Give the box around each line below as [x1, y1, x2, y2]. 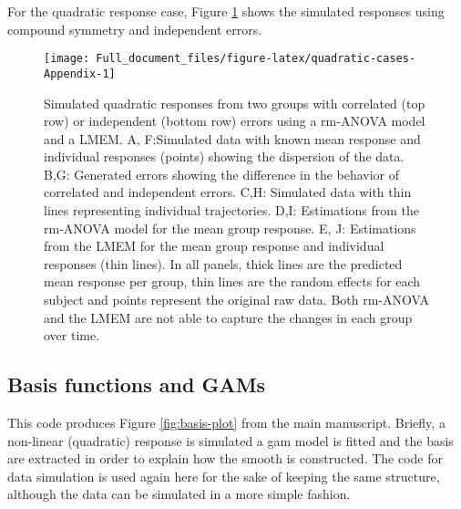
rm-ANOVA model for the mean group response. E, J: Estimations [44, 218, 416, 237]
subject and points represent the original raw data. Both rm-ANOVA [44, 290, 429, 309]
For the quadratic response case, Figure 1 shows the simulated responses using [7, 2, 445, 20]
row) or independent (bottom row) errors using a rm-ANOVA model [44, 111, 425, 130]
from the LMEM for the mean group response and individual [44, 236, 384, 255]
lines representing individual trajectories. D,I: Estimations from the [44, 201, 420, 220]
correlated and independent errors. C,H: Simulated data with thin [44, 182, 412, 202]
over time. [44, 326, 100, 345]
